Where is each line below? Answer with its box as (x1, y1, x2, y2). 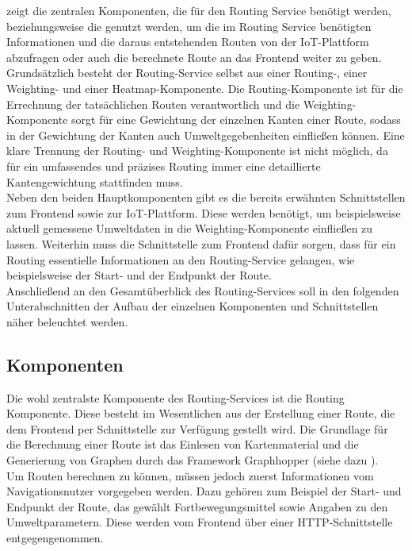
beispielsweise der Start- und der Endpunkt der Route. (6, 267, 272, 283)
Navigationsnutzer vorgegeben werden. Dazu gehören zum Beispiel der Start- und (6, 483, 402, 499)
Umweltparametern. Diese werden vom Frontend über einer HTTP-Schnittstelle (6, 514, 393, 530)
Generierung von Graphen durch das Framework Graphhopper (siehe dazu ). (6, 452, 379, 468)
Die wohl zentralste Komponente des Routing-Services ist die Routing (6, 389, 345, 406)
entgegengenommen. (6, 530, 104, 546)
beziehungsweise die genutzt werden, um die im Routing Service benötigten (6, 17, 372, 34)
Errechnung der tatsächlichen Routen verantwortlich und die (6, 95, 300, 112)
